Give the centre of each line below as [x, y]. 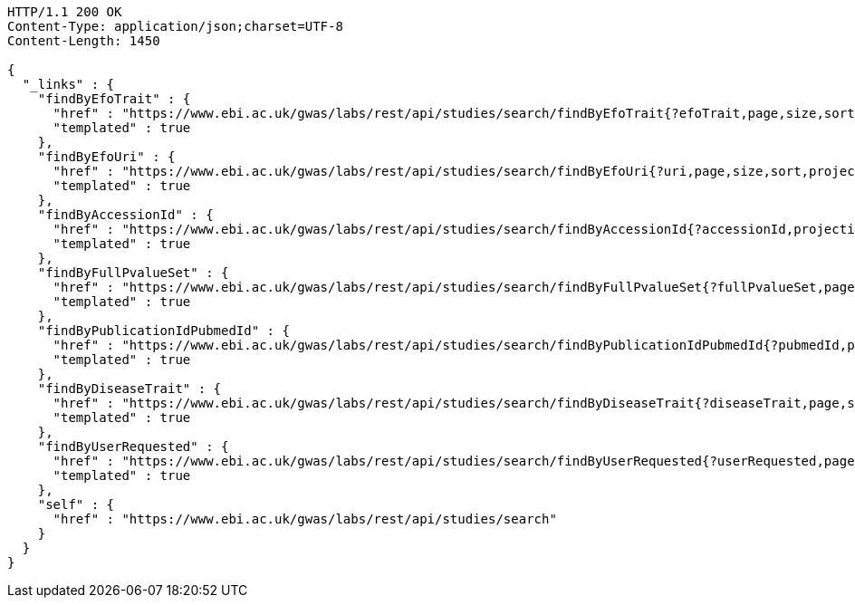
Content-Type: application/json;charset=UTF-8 [175, 26]
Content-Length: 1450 [84, 41]
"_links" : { [68, 84]
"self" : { [76, 504]
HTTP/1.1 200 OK [65, 12]
